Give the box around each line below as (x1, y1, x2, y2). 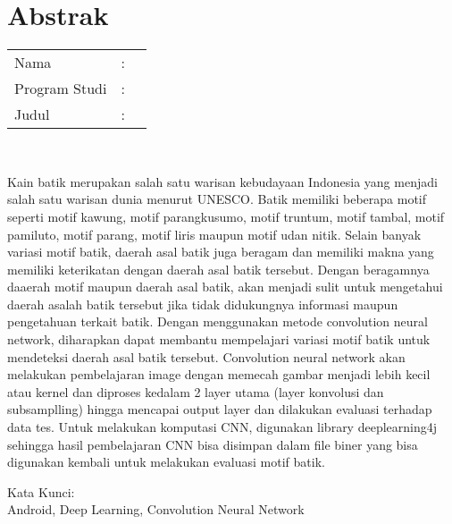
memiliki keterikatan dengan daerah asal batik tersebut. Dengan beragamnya (7, 259, 430, 278)
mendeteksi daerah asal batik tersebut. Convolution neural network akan (7, 347, 406, 366)
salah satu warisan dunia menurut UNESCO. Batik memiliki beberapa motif (7, 190, 426, 208)
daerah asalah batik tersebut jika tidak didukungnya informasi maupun (7, 294, 398, 313)
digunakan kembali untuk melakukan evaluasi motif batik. (7, 452, 325, 471)
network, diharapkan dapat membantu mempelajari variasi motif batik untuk (7, 330, 431, 349)
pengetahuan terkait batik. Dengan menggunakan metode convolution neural (7, 312, 428, 331)
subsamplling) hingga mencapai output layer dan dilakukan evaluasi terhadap (7, 400, 432, 418)
